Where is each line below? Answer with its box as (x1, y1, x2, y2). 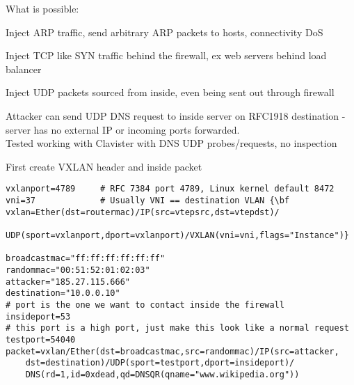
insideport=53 (6, 311, 71, 322)
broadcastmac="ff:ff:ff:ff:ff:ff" (6, 253, 166, 264)
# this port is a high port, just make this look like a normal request (6, 323, 349, 333)
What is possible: (6, 1, 79, 15)
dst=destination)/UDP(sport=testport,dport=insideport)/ (25, 358, 295, 368)
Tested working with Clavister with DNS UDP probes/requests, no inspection (6, 136, 337, 150)
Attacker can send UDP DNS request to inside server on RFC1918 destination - (6, 108, 346, 123)
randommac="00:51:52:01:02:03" (6, 265, 150, 275)
